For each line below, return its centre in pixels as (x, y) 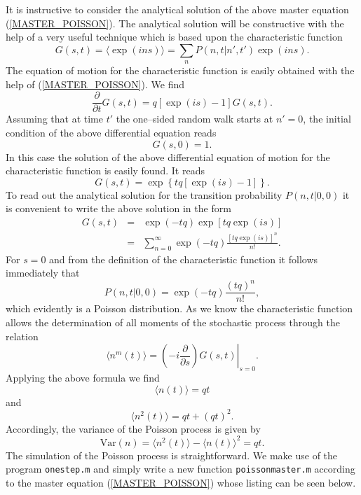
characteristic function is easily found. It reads (105, 170)
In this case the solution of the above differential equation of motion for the (168, 156)
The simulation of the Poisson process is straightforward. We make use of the (172, 455)
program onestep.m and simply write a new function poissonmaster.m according (180, 469)
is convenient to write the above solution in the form (118, 208)
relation (22, 336)
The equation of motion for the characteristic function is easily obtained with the (180, 70)
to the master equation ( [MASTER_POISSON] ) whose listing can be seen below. (181, 483)
